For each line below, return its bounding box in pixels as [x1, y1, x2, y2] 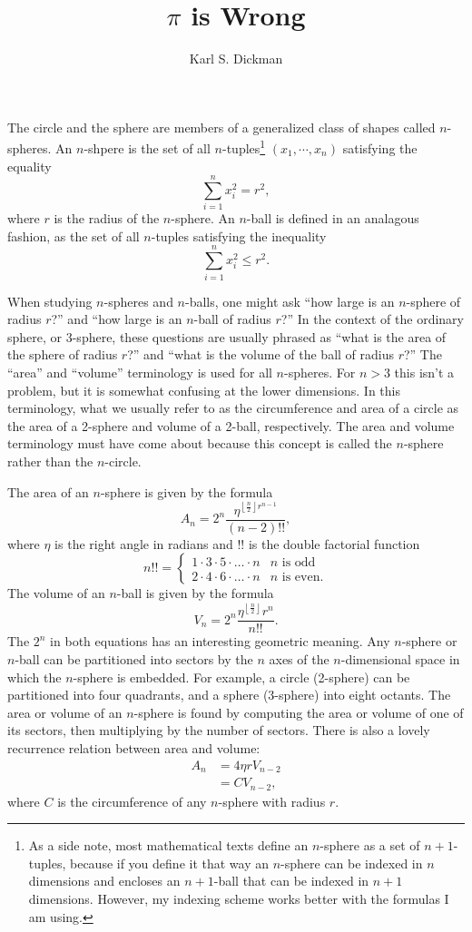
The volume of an [7, 584, 105, 603]
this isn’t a [394, 362, 455, 381]
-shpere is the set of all [84, 138, 211, 157]
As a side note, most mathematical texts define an [28, 836, 309, 855]
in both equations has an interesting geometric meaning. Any [50, 632, 390, 651]
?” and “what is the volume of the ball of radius [127, 345, 394, 364]
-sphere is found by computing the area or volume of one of [133, 702, 464, 721]
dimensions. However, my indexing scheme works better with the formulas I [28, 888, 449, 907]
